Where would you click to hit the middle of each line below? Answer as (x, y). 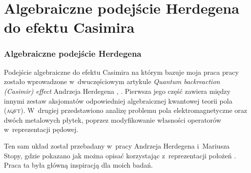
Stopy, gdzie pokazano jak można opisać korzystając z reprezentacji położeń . (120, 155)
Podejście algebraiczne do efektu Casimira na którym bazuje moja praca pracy (121, 72)
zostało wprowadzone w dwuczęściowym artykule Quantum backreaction (112, 81)
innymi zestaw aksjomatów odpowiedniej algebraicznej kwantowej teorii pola (118, 100)
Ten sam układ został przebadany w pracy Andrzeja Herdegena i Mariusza (117, 145)
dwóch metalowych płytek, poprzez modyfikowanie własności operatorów (113, 119)
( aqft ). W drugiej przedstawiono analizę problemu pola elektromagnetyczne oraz (126, 110)
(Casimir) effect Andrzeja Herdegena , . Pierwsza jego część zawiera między (117, 91)
